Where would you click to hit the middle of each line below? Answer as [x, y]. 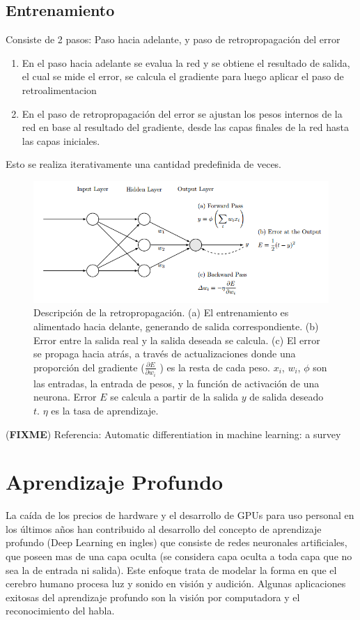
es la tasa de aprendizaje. [105, 410]
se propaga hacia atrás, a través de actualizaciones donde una [165, 354]
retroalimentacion [59, 90]
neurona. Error [65, 397]
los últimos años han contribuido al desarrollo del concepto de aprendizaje [164, 528]
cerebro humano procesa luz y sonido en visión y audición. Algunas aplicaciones [176, 583]
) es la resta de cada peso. [215, 367]
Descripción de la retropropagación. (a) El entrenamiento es [161, 312]
